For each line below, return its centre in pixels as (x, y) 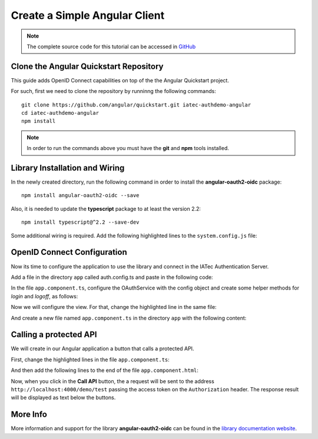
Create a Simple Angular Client (88, 15)
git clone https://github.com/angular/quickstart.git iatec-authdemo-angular (136, 105)
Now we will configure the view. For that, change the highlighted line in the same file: (114, 307)
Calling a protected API (54, 335)
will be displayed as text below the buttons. (63, 398)
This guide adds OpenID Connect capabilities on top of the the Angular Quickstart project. (120, 80)
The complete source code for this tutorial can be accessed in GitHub (111, 46)
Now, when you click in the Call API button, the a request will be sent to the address (112, 381)
